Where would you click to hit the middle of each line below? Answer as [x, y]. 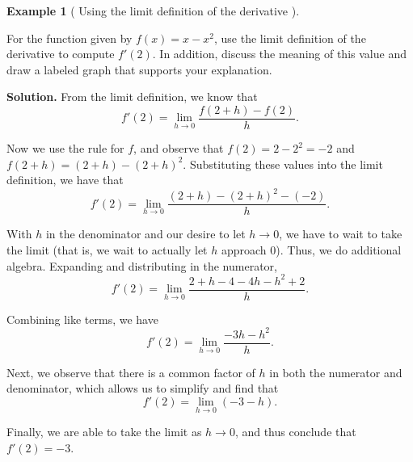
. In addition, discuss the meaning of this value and [279, 54]
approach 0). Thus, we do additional [311, 249]
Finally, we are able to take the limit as [104, 432]
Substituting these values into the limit [286, 164]
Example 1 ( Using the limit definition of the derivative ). [153, 10]
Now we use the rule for [65, 148]
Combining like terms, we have [82, 319]
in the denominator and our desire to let [145, 234]
